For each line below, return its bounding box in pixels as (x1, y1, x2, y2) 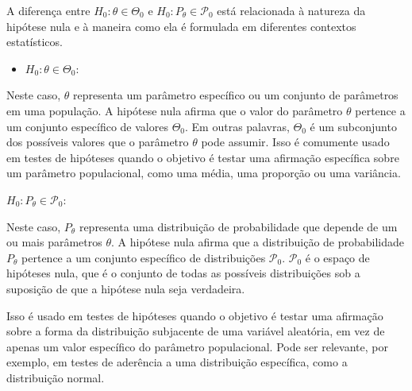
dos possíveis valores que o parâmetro (6, 134, 189, 150)
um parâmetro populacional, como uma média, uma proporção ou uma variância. (6, 165, 401, 181)
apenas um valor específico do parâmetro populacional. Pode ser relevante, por (6, 338, 388, 354)
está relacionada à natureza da (217, 2, 366, 18)
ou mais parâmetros (6, 234, 102, 250)
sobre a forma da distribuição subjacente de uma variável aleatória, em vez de (6, 323, 385, 339)
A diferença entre (6, 2, 90, 18)
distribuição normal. (6, 369, 105, 385)
